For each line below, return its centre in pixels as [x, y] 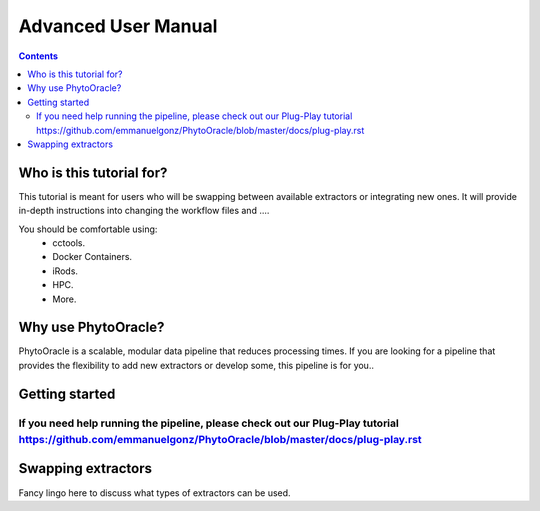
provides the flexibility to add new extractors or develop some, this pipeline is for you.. [196, 365]
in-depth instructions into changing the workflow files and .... [144, 211]
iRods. [65, 271]
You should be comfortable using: [88, 229]
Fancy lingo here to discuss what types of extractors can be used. [154, 492]
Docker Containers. [92, 257]
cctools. [69, 242]
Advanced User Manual [118, 26]
